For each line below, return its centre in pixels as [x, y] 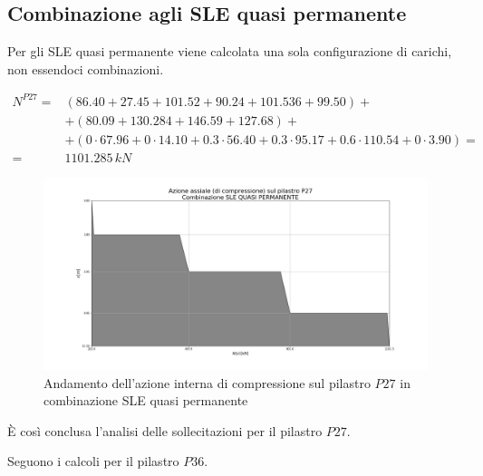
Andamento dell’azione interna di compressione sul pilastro [207, 382]
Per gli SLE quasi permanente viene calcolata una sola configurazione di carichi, [230, 51]
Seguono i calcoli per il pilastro [93, 461]
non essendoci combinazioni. [86, 68]
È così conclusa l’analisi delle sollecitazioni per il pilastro [165, 430]
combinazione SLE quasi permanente [146, 400]
